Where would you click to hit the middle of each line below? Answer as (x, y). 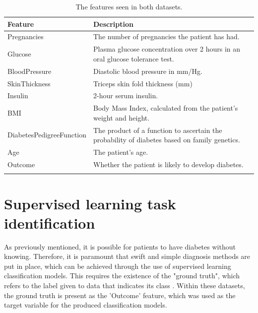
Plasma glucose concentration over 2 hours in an (167, 49)
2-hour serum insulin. (126, 95)
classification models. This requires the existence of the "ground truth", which (122, 276)
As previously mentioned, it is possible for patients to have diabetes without (120, 246)
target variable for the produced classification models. (86, 305)
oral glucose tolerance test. (134, 58)
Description (114, 24)
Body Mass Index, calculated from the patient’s (166, 108)
